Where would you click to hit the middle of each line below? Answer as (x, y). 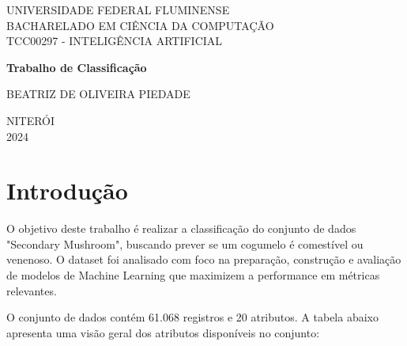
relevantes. (32, 290)
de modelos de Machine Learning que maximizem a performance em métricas (193, 275)
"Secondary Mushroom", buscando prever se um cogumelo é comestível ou (185, 243)
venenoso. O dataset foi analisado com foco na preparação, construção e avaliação (204, 259)
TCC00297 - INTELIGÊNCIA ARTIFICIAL (115, 41)
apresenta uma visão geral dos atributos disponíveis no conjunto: (163, 332)
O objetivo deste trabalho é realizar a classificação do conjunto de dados (181, 228)
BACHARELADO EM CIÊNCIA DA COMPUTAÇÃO (140, 25)
